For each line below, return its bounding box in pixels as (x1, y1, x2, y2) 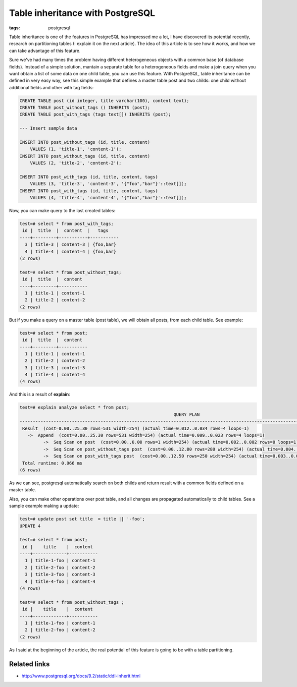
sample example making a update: (9, 503, 79, 509)
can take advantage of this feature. (9, 48, 81, 54)
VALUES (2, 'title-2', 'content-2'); (30, 160, 122, 166)
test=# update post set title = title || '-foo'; (19, 516, 146, 522)
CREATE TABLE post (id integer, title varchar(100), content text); (19, 98, 190, 104)
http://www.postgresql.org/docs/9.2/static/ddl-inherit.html (21, 673, 141, 679)
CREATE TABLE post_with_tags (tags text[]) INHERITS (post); (19, 112, 171, 117)
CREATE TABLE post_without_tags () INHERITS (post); (19, 105, 150, 111)
